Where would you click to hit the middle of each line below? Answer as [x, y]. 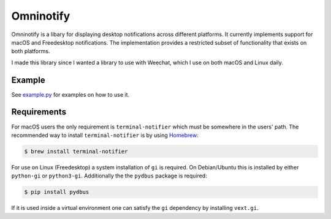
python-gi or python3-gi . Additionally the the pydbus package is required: [109, 176]
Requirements [39, 112]
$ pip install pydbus [57, 192]
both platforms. [31, 51]
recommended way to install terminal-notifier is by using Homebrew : [105, 135]
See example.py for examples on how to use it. [70, 94]
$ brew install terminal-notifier [76, 151]
